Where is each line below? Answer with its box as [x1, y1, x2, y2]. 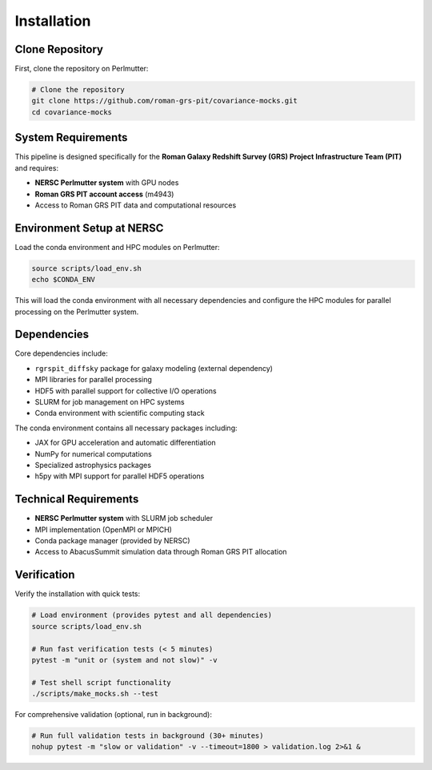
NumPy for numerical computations [34, 449, 152, 458]
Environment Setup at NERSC [14, 221, 164, 235]
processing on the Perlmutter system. [14, 307, 139, 316]
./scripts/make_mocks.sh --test [31, 689, 159, 699]
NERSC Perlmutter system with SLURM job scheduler [34, 514, 214, 523]
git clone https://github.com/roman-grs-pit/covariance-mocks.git [31, 96, 298, 106]
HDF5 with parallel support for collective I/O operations [34, 385, 217, 396]
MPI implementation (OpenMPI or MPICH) [34, 525, 172, 534]
